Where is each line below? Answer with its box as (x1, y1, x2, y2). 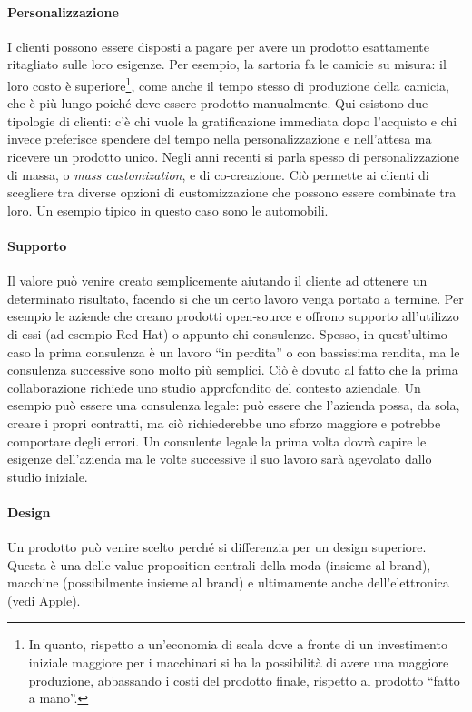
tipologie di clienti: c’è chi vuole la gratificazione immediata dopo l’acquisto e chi (7, 111, 457, 130)
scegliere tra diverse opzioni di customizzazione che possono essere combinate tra (7, 183, 457, 202)
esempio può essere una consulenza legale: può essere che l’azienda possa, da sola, (7, 396, 460, 415)
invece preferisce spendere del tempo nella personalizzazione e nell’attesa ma (7, 129, 432, 148)
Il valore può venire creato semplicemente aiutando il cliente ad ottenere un (7, 271, 428, 290)
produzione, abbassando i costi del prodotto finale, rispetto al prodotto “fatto (28, 670, 460, 689)
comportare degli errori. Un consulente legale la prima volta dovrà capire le (7, 431, 427, 450)
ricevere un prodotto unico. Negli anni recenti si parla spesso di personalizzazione (7, 147, 460, 166)
